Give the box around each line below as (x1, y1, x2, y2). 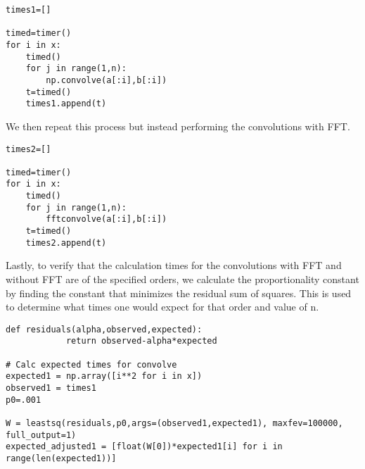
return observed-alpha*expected (65, 336, 217, 346)
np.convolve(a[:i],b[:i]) (46, 75, 167, 85)
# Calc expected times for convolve (6, 359, 177, 370)
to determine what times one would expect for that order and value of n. (6, 299, 319, 314)
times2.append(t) (25, 237, 107, 248)
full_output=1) (6, 430, 77, 440)
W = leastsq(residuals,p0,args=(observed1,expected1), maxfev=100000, (6, 418, 343, 429)
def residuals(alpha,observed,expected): (6, 324, 203, 334)
